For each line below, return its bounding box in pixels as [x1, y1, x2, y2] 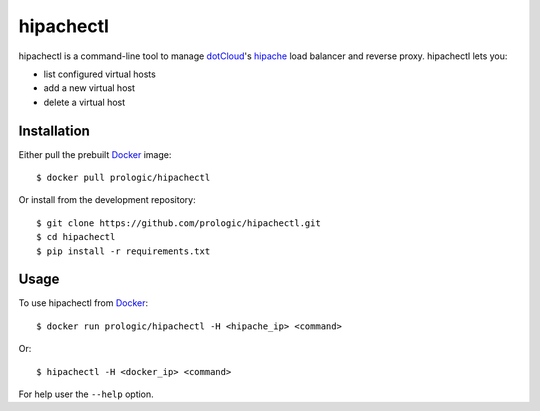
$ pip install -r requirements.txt [36, 245, 211, 257]
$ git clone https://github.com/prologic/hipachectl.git [36, 217, 322, 229]
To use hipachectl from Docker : [18, 297, 149, 309]
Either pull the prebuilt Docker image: [18, 148, 172, 160]
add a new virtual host [43, 82, 135, 94]
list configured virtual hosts [43, 68, 157, 80]
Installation [18, 122, 90, 139]
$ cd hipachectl [36, 231, 116, 243]
